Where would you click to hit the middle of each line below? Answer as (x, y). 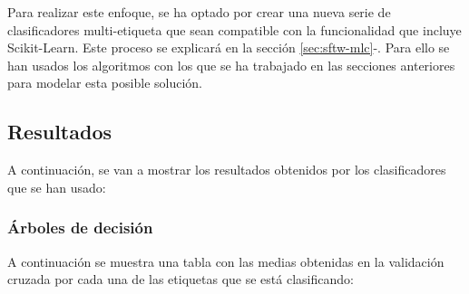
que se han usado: (57, 187)
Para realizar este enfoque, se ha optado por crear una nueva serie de (199, 12)
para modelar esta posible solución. (105, 83)
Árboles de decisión (80, 228)
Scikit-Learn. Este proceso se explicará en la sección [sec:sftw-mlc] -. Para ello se (229, 47)
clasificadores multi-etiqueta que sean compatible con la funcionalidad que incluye (234, 29)
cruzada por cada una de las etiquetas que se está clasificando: (181, 279)
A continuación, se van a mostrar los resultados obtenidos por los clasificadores (227, 170)
